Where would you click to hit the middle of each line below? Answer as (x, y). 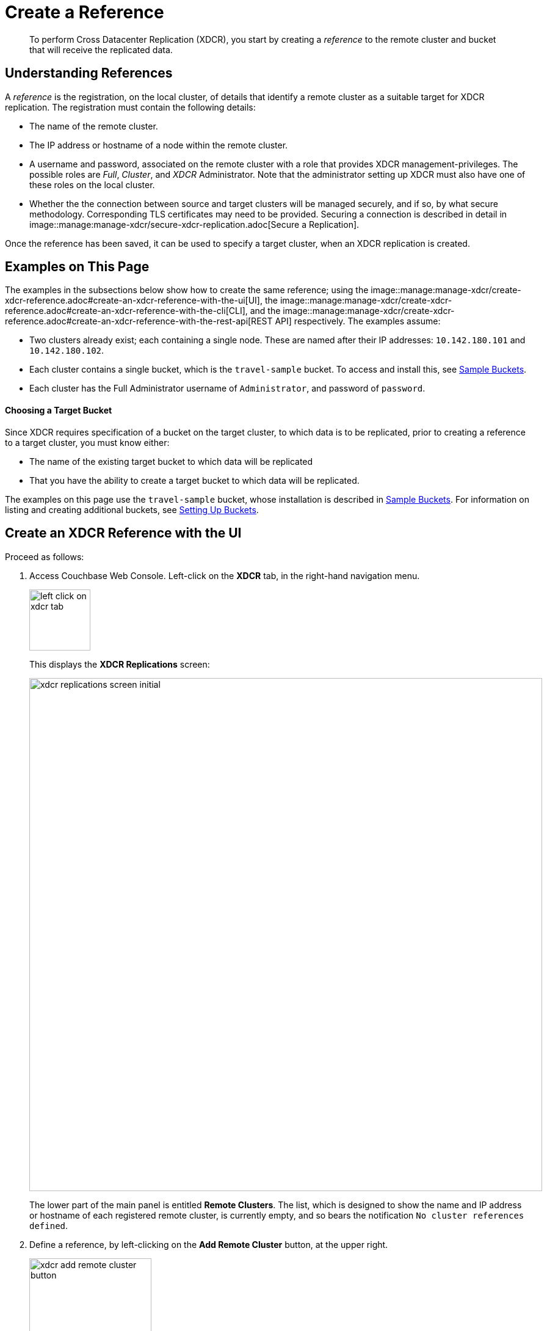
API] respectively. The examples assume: (358, 321)
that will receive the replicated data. (101, 49)
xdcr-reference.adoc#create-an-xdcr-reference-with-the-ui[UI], (134, 301)
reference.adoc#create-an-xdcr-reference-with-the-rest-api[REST (139, 321)
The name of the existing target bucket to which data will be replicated (171, 461)
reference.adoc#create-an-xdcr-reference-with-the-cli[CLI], (126, 311)
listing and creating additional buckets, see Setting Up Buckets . (132, 509)
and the (265, 311)
